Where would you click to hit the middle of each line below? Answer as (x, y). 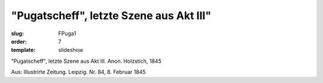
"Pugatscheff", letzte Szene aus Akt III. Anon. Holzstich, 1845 (86, 61)
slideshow (71, 50)
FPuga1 (67, 33)
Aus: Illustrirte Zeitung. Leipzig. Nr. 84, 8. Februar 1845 (78, 72)
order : (19, 41)
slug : (17, 33)
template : (23, 50)
